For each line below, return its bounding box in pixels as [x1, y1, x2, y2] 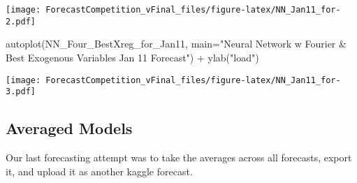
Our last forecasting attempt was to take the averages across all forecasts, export [6, 150, 352, 165]
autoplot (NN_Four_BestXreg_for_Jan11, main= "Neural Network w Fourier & [6, 36, 347, 51]
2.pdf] [6, 16, 36, 27]
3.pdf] [6, 87, 36, 97]
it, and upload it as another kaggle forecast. [6, 163, 193, 178]
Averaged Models [6, 117, 133, 139]
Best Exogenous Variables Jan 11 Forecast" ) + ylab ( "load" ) [6, 50, 259, 64]
